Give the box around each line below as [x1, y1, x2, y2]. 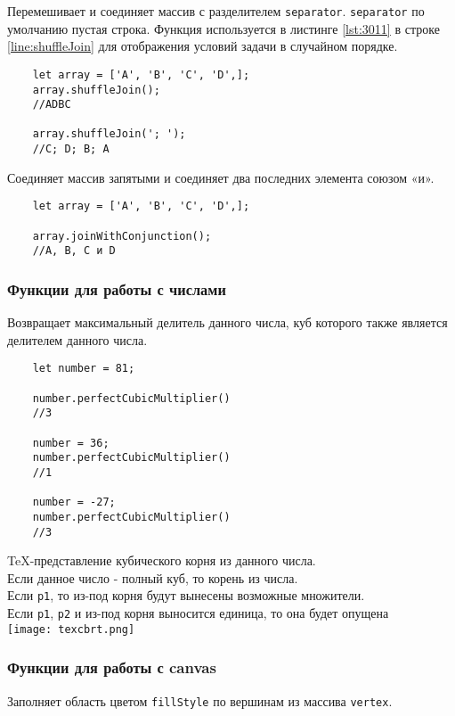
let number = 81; [32, 362, 135, 375]
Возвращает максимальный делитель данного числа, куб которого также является [7, 313, 448, 332]
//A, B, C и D [32, 244, 116, 258]
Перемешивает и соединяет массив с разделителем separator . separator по [7, 2, 425, 20]
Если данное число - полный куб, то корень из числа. [7, 568, 298, 587]
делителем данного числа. [7, 330, 148, 349]
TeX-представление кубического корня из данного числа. [7, 551, 316, 570]
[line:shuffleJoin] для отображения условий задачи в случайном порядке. [7, 37, 398, 55]
